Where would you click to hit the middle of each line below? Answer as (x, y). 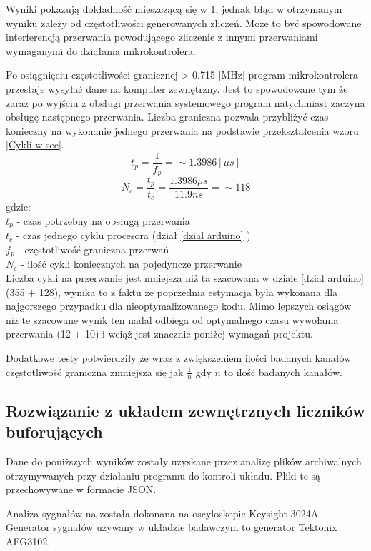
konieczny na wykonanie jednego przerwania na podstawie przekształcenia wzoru (182, 130)
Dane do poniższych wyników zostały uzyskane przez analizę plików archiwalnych (184, 461)
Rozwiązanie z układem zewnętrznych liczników (185, 410)
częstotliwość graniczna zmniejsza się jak (95, 371)
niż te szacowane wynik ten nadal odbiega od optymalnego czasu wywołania (172, 319)
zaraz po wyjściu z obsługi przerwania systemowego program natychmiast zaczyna (185, 102)
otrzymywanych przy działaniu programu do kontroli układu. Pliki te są (163, 475)
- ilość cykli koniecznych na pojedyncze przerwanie (131, 264)
